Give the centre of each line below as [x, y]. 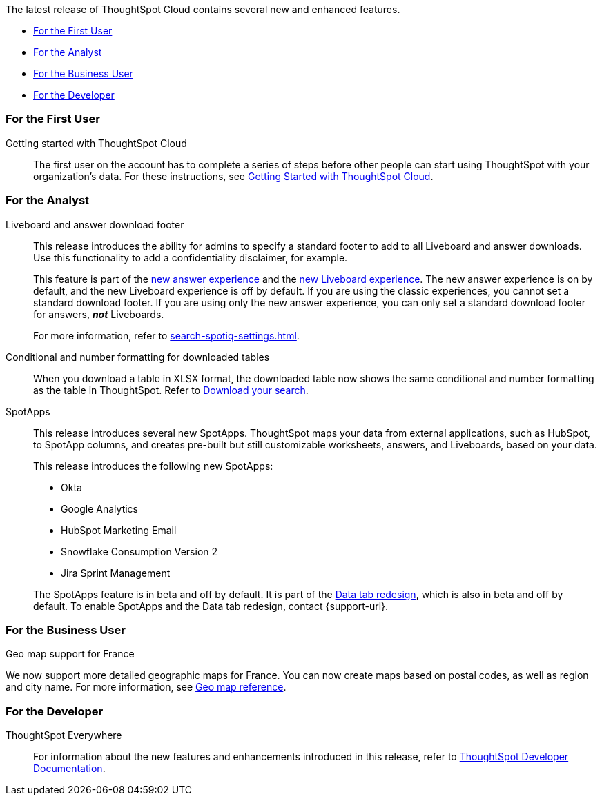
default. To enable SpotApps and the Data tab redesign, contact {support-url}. [211, 606]
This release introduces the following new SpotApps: [153, 466]
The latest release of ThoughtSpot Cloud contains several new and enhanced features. [203, 9]
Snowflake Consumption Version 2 [139, 551]
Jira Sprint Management [116, 573]
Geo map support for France [70, 654]
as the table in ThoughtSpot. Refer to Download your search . [171, 390]
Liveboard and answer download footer [95, 224]
